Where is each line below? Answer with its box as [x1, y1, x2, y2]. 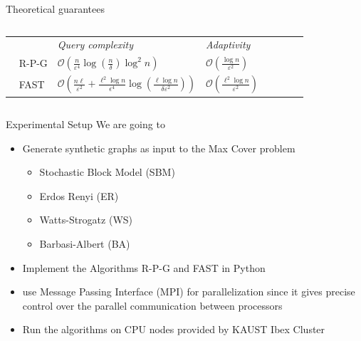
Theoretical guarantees [6, 1, 105, 16]
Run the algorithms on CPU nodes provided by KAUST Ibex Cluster [22, 322, 325, 337]
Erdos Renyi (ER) [39, 188, 119, 203]
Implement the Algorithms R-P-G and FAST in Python [22, 260, 266, 275]
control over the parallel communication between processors [22, 298, 283, 313]
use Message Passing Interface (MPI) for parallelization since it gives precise [22, 284, 355, 299]
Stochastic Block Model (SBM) [39, 164, 175, 179]
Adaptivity [206, 37, 251, 52]
